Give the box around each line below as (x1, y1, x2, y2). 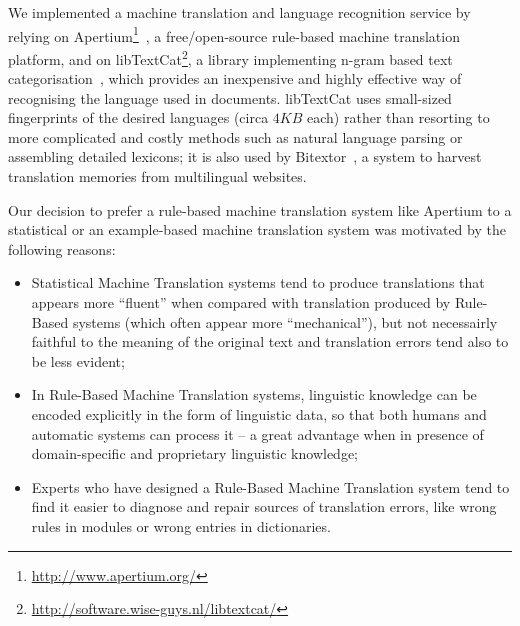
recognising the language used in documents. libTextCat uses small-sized (8, 87, 452, 108)
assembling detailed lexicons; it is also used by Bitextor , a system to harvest (8, 146, 482, 167)
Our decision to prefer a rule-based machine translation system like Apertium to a (8, 199, 512, 220)
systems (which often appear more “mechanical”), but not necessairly (72, 311, 498, 332)
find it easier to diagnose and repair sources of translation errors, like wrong (31, 496, 497, 517)
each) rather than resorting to (307, 107, 490, 128)
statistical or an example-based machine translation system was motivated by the (8, 219, 506, 240)
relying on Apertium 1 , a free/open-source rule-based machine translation (8, 22, 460, 46)
